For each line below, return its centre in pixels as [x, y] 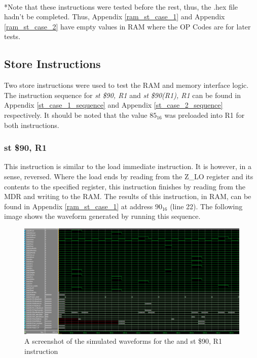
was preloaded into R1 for [205, 115]
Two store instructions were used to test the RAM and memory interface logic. [126, 85]
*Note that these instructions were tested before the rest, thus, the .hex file [121, 6]
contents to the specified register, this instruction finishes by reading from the [125, 186]
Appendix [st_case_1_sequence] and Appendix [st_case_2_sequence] [114, 105]
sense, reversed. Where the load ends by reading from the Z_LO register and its [129, 176]
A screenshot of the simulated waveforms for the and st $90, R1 [123, 341]
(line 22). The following [206, 206]
